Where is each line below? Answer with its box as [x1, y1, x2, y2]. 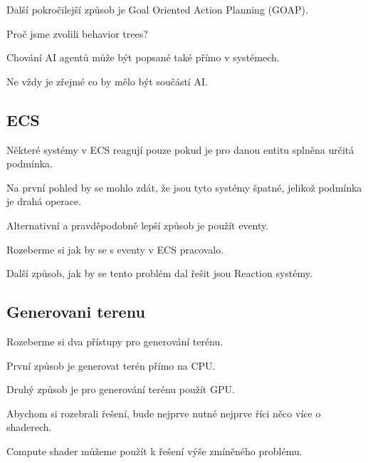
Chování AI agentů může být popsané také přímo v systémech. [6, 50, 280, 65]
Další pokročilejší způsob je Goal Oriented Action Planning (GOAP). [6, 2, 308, 16]
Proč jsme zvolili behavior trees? [6, 26, 148, 41]
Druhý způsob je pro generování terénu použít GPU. [6, 382, 235, 397]
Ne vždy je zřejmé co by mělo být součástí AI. [6, 73, 208, 88]
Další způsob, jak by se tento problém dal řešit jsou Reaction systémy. [6, 266, 312, 281]
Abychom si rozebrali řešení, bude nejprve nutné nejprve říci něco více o [6, 405, 321, 420]
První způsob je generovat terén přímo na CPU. [6, 358, 216, 373]
